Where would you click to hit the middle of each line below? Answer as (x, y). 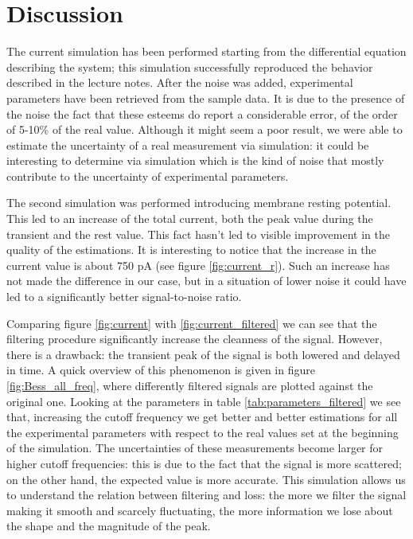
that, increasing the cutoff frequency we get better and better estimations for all (202, 417)
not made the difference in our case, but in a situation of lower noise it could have (206, 281)
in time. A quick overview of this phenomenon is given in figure (161, 370)
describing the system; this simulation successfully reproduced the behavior (190, 66)
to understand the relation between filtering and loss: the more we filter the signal (206, 495)
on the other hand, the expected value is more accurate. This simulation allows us (206, 479)
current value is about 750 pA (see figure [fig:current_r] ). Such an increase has (198, 265)
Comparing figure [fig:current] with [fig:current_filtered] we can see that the (192, 323)
